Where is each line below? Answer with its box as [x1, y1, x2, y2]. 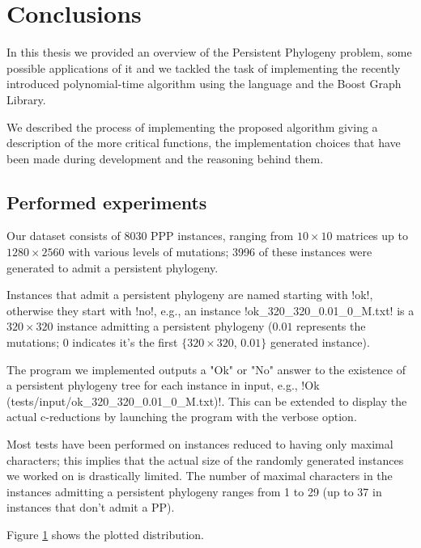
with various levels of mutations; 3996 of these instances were [68, 243, 372, 260]
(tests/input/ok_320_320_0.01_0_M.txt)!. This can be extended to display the [6, 392, 407, 409]
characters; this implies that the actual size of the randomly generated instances [6, 451, 404, 468]
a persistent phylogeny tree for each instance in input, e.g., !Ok [6, 377, 320, 394]
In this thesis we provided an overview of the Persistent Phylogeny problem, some [6, 44, 412, 61]
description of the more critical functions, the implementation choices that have [6, 134, 401, 151]
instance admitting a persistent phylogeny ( [57, 318, 273, 335]
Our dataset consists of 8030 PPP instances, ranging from [6, 227, 294, 244]
